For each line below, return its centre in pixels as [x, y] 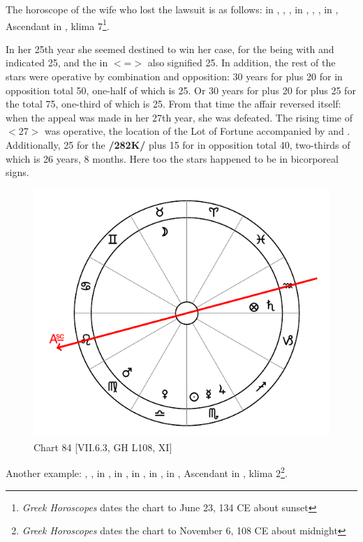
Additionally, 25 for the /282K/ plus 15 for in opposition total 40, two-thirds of [178, 145]
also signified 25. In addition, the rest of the [242, 63]
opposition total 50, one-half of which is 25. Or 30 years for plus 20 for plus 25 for [181, 90]
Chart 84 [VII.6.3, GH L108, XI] [103, 447]
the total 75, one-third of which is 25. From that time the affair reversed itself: [173, 104]
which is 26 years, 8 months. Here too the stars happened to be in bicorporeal [172, 158]
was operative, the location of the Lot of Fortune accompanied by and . [197, 131]
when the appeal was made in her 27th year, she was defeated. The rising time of [179, 117]
